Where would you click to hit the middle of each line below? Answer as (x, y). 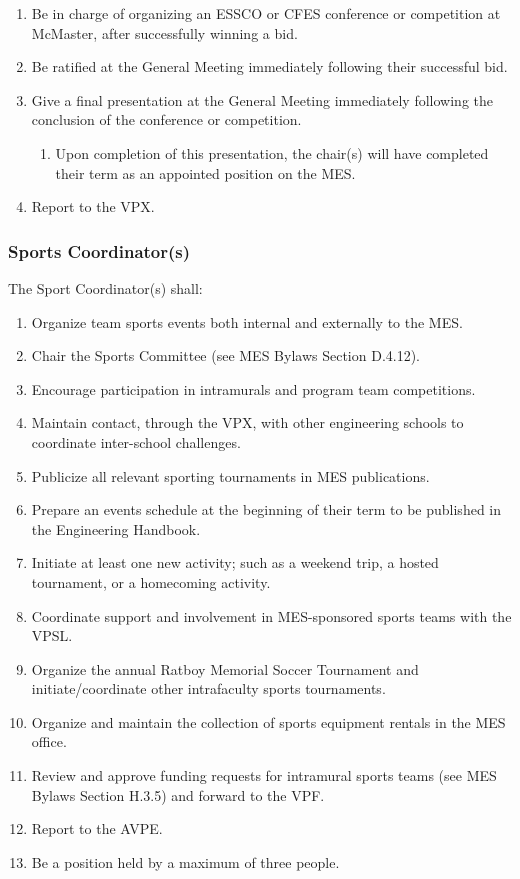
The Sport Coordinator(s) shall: (105, 287)
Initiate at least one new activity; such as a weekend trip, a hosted (235, 562)
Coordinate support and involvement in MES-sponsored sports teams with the (271, 615)
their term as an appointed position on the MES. (205, 172)
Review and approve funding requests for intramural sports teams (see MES (264, 775)
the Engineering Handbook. (116, 528)
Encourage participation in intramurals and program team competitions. (253, 388)
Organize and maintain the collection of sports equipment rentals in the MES (268, 721)
